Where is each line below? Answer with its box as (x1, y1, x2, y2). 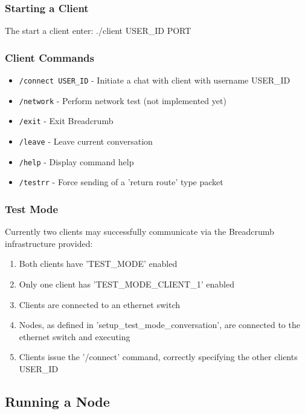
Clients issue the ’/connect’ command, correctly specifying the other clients (19, 350, 298, 363)
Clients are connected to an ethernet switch (19, 298, 180, 310)
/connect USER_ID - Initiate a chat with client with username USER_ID (19, 74, 291, 87)
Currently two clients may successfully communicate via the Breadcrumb (5, 225, 274, 238)
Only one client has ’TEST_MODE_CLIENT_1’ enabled (19, 277, 234, 290)
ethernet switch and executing (19, 330, 130, 343)
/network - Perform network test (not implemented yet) (19, 94, 226, 107)
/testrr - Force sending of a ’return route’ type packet (19, 176, 223, 188)
